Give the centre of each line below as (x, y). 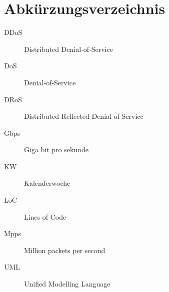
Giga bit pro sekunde (56, 149)
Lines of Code (45, 216)
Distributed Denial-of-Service (68, 49)
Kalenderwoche (47, 183)
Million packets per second (65, 250)
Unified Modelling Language (67, 284)
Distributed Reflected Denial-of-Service (84, 116)
